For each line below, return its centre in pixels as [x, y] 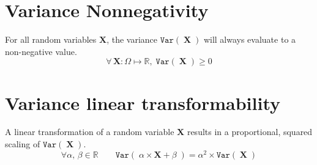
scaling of [23, 144]
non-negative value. [41, 51]
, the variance [132, 39]
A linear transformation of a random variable [90, 132]
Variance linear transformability [143, 102]
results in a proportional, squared [250, 132]
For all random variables [51, 39]
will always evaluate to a [250, 39]
